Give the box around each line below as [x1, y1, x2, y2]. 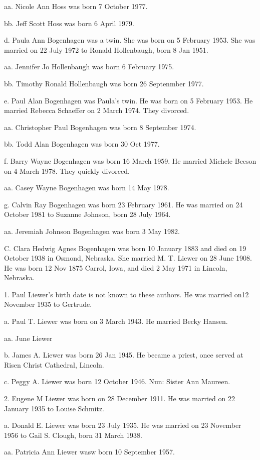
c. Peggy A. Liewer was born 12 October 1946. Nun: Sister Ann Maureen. [4, 376, 230, 387]
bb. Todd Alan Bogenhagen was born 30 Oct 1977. [4, 139, 160, 149]
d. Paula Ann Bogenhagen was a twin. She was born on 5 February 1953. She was [4, 35, 255, 45]
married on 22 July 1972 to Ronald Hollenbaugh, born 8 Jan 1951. [4, 44, 208, 55]
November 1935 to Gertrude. [4, 299, 92, 309]
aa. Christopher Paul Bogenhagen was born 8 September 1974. [4, 122, 196, 132]
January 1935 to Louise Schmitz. [4, 403, 105, 413]
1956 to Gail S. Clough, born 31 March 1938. [4, 429, 142, 440]
